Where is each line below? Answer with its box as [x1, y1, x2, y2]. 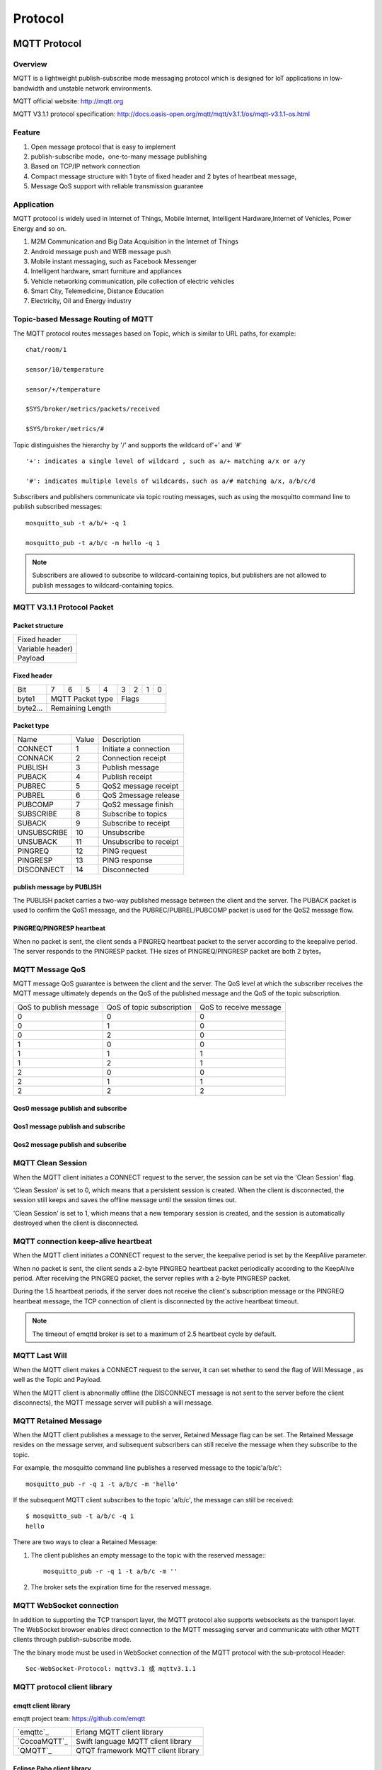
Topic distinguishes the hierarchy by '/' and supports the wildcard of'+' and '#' [13, 440, 243, 449]
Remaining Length [50, 703, 111, 713]
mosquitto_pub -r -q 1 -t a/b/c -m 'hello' [25, 1480, 179, 1488]
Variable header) [17, 644, 74, 653]
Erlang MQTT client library [75, 1728, 163, 1737]
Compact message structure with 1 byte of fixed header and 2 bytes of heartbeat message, [30, 172, 297, 181]
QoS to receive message [199, 1002, 282, 1012]
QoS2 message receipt [102, 781, 179, 791]
